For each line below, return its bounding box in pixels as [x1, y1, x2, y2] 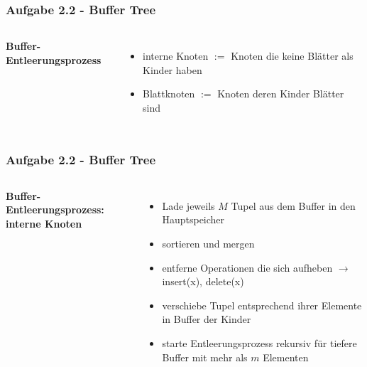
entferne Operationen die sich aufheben [162, 260, 333, 275]
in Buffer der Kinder [162, 312, 251, 326]
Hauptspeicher [162, 212, 225, 227]
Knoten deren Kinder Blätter [217, 86, 344, 101]
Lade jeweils [162, 198, 215, 213]
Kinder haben [143, 62, 202, 77]
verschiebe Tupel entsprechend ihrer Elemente [162, 297, 362, 312]
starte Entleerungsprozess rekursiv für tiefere [162, 335, 357, 350]
